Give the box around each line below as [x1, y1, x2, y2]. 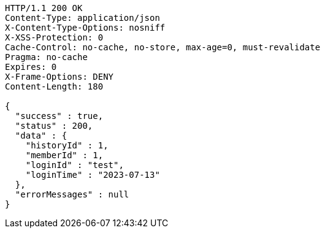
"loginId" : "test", [25, 160, 124, 170]
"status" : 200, [15, 121, 93, 131]
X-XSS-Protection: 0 [5, 32, 104, 42]
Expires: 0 [5, 62, 57, 72]
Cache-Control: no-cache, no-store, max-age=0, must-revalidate [5, 42, 321, 52]
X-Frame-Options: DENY [5, 72, 114, 82]
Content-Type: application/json [5, 13, 160, 23]
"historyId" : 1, [25, 140, 109, 150]
